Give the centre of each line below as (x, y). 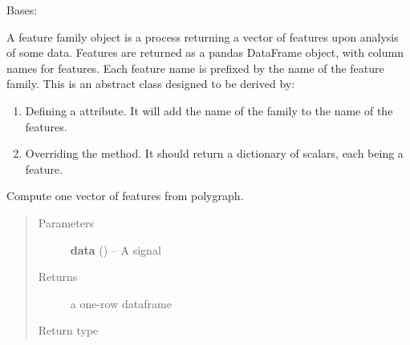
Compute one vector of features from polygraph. (125, 196)
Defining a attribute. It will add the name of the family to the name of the (209, 110)
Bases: (22, 10)
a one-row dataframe (121, 303)
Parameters (66, 222)
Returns (58, 277)
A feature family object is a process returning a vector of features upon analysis (203, 36)
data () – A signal (116, 249)
